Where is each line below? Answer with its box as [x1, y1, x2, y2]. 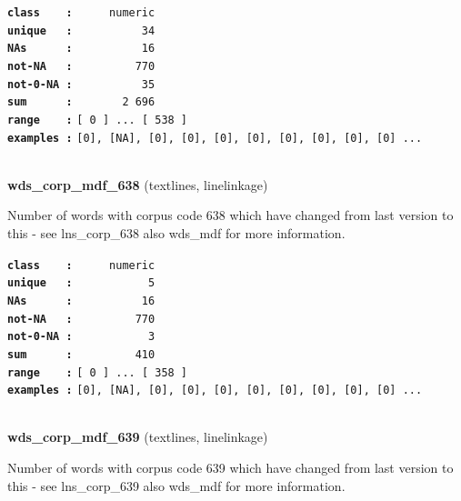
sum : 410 [7, 347, 155, 361]
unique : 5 [7, 276, 155, 290]
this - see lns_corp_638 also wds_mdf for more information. [7, 224, 346, 243]
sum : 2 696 [7, 95, 155, 109]
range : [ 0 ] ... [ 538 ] [7, 113, 188, 126]
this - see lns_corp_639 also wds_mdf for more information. [7, 476, 346, 495]
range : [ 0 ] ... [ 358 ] [7, 366, 188, 379]
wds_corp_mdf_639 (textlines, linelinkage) [7, 427, 268, 446]
